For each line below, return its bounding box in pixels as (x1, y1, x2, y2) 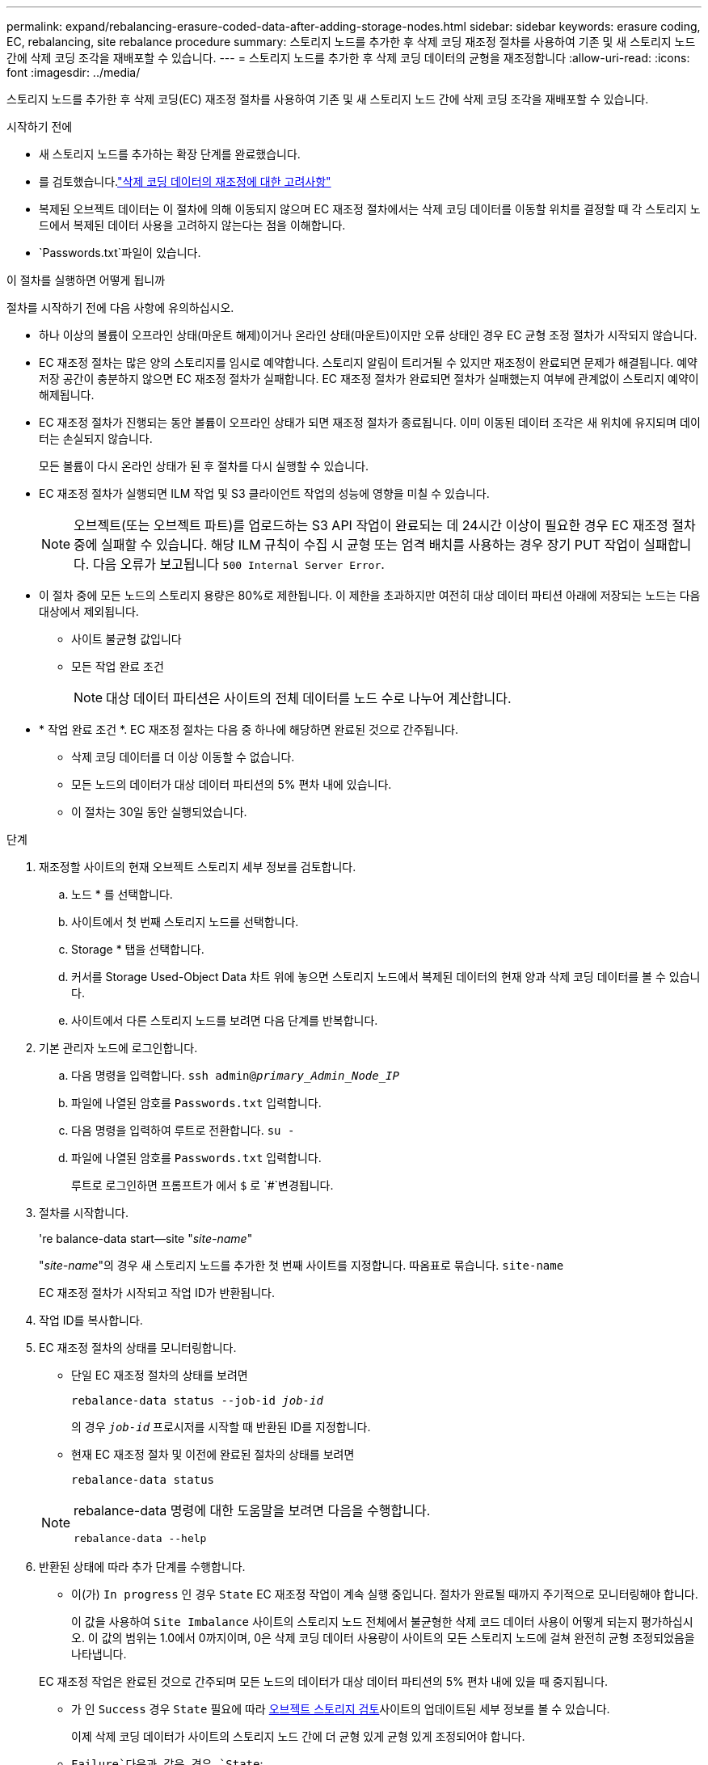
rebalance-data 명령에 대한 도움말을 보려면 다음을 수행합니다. (74, 1502, 431, 1519)
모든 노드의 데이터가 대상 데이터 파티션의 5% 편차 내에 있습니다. (71, 777, 392, 791)
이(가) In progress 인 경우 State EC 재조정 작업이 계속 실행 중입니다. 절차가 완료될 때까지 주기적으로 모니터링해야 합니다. (71, 1587, 698, 1601)
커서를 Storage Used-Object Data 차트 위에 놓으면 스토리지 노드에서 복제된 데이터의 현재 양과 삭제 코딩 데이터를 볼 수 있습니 (71, 970, 701, 984)
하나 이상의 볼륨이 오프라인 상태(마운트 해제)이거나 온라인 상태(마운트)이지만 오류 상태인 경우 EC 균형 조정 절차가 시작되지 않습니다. (39, 328, 697, 342)
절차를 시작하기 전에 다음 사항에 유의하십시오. (6, 301, 234, 314)
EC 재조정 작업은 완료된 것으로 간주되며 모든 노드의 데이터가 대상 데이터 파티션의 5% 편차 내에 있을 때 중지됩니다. (39, 1674, 609, 1688)
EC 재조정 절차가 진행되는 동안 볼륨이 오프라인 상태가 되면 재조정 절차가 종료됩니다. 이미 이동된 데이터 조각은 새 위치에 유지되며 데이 (39, 415, 701, 429)
